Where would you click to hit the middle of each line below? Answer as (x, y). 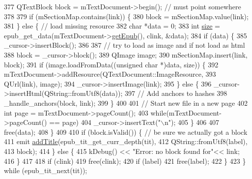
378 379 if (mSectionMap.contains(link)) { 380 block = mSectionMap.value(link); (126, 16)
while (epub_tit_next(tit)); (46, 170)
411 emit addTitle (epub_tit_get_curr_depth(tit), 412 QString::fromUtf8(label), (126, 141)
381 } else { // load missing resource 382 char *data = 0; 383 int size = (112, 26)
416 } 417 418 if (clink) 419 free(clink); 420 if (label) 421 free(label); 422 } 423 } (125, 161)
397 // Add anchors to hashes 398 (176, 93)
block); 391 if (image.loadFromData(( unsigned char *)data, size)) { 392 (111, 64)
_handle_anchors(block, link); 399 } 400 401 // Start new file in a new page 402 (126, 103)
